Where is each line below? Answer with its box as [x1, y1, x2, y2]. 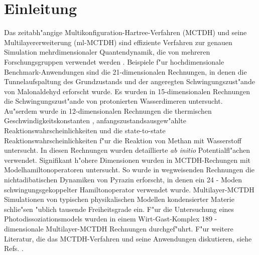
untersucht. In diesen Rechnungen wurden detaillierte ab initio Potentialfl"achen [4, 145, 250, 155]
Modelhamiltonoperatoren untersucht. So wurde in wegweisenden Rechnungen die [4, 164, 255, 175]
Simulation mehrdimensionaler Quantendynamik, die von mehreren [4, 47, 210, 57]
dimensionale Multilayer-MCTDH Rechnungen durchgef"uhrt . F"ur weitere [4, 223, 233, 233]
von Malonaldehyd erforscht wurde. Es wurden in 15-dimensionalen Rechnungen [4, 86, 250, 96]
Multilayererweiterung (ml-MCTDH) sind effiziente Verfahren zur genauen [4, 37, 232, 47]
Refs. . [4, 243, 24, 253]
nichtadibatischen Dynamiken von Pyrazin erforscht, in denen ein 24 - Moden [4, 174, 242, 185]
